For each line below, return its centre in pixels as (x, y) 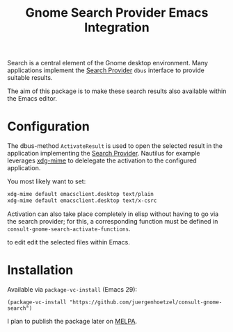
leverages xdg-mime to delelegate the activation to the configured (102, 160)
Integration (117, 27)
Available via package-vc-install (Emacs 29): (72, 289)
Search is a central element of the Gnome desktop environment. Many (108, 63)
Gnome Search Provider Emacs (117, 13)
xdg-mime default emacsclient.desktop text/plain (81, 194)
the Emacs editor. (32, 99)
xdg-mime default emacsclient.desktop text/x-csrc (82, 201)
